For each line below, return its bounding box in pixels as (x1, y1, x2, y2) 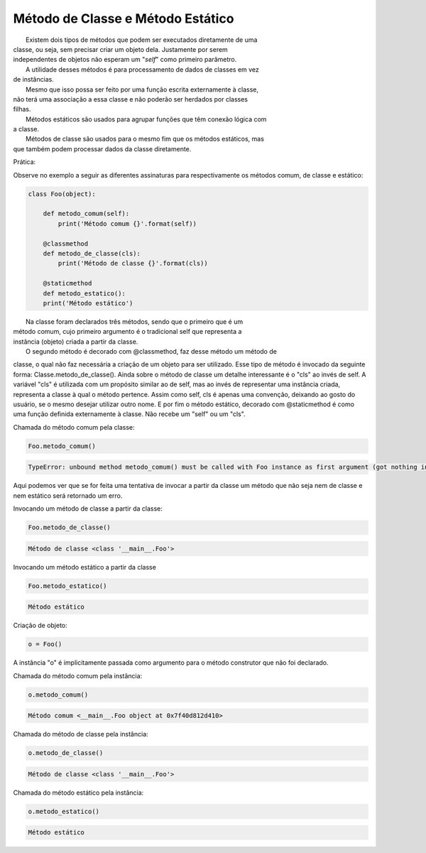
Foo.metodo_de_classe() (28, 523, 111, 532)
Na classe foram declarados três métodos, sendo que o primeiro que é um (26, 317, 244, 326)
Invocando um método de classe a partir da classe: (13, 504, 163, 513)
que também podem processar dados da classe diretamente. (13, 144, 192, 153)
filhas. (13, 105, 31, 114)
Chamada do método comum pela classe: (13, 423, 135, 431)
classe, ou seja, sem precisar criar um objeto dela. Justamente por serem (13, 45, 229, 53)
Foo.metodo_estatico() (28, 582, 107, 590)
